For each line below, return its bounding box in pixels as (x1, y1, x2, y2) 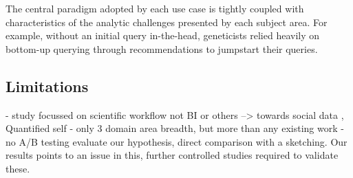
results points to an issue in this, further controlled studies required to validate (6, 148, 339, 162)
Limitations (6, 75, 89, 96)
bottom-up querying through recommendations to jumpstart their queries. (6, 41, 318, 56)
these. (6, 161, 30, 175)
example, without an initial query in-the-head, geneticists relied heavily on (6, 28, 320, 43)
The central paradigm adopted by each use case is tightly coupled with (6, 1, 304, 15)
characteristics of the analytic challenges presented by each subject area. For (6, 14, 328, 29)
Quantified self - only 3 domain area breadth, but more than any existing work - (6, 121, 344, 135)
